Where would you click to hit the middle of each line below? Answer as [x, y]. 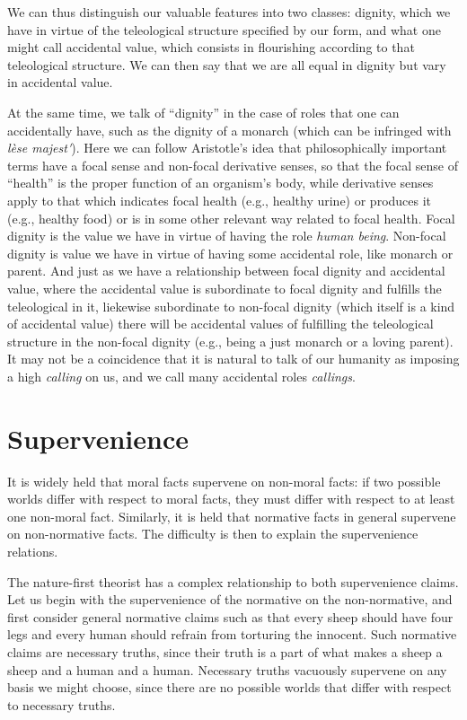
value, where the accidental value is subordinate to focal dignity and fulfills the [225, 288]
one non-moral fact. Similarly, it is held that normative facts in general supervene [232, 516]
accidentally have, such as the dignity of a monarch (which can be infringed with [229, 130]
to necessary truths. [62, 704]
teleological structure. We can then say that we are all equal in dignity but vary [227, 64]
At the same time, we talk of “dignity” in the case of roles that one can [203, 112]
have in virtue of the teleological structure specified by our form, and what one [224, 29]
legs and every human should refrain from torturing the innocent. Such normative [232, 634]
